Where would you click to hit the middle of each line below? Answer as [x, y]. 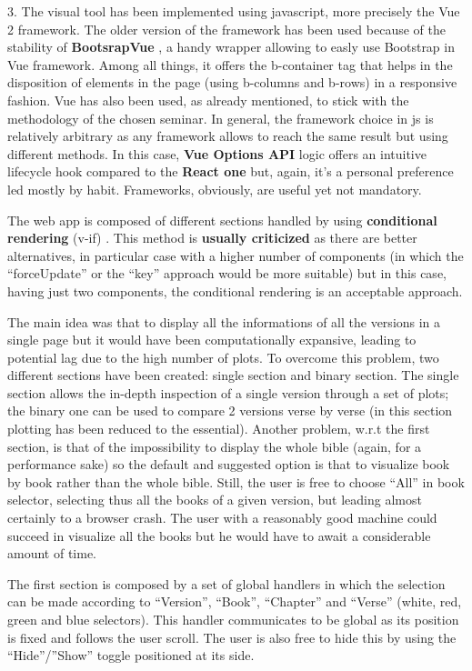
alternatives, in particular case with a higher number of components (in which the [236, 255]
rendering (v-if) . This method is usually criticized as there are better [212, 238]
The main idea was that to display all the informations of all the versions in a [224, 321]
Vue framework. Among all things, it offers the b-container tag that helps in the [230, 64]
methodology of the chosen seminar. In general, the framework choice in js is [221, 118]
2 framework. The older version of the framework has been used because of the [226, 29]
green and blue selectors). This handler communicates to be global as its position [233, 619]
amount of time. [52, 553]
